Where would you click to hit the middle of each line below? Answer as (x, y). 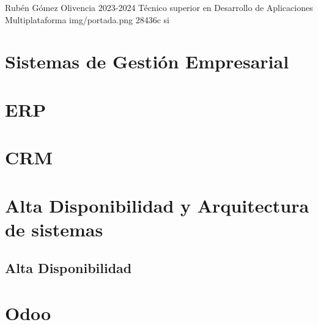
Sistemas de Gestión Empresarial (147, 61)
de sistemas (54, 229)
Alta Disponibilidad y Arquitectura (157, 205)
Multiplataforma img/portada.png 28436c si (87, 19)
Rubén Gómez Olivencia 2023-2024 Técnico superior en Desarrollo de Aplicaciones (159, 7)
